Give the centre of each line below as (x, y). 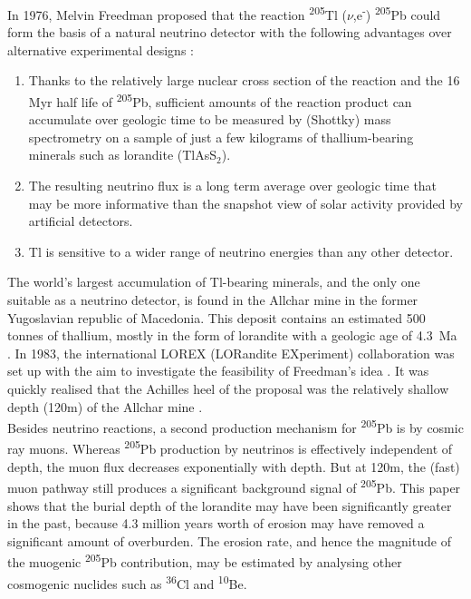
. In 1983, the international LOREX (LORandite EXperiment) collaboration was (231, 353)
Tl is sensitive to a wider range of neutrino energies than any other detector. (241, 251)
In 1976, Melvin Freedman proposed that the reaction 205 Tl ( (177, 13)
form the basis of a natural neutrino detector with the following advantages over (230, 32)
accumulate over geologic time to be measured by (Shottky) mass (210, 119)
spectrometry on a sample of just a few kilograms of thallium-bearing (221, 137)
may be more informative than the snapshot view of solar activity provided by (245, 203)
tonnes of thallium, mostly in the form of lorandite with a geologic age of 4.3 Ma (232, 335)
